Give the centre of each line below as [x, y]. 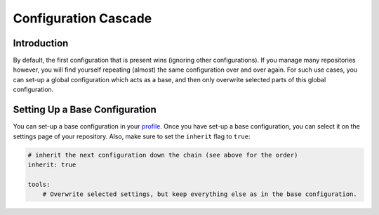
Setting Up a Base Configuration [85, 110]
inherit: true [52, 164]
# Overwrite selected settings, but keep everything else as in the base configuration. [200, 194]
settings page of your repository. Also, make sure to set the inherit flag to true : [132, 136]
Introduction [41, 43]
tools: [39, 184]
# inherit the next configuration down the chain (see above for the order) [163, 155]
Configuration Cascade [82, 18]
